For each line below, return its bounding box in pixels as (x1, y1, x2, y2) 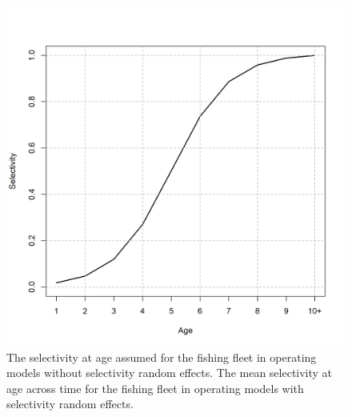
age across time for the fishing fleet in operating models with (6, 379, 304, 396)
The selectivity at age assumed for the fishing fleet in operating (6, 348, 317, 365)
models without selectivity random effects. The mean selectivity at (6, 364, 333, 381)
